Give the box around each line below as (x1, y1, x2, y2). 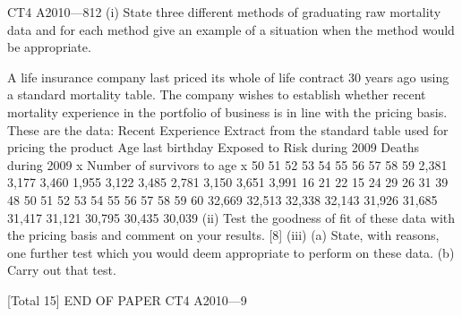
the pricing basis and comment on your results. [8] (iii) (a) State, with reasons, (7, 226, 440, 244)
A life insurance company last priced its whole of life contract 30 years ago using (7, 67, 449, 86)
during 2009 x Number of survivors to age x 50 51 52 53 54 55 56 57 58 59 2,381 (7, 155, 448, 174)
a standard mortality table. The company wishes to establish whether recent (7, 85, 426, 104)
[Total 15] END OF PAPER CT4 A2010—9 (7, 290, 247, 309)
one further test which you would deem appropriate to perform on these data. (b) (7, 243, 455, 261)
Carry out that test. (7, 260, 116, 279)
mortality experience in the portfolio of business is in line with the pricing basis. (7, 102, 448, 121)
